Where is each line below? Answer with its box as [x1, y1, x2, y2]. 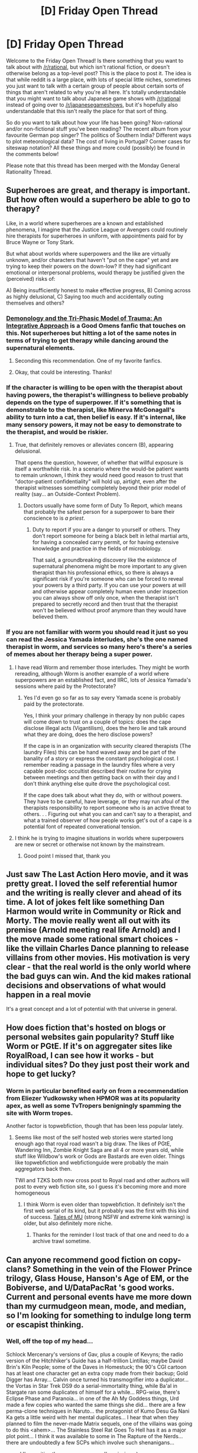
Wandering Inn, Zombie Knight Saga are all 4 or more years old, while [14, 1147, 184, 1154]
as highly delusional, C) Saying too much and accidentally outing [6, 293, 164, 300]
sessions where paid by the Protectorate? [14, 683, 116, 690]
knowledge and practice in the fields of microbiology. [32, 545, 163, 552]
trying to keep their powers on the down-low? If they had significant [6, 263, 171, 270]
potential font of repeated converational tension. [23, 822, 141, 830]
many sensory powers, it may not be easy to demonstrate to [6, 420, 182, 428]
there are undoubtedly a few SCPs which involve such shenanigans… [6, 1439, 174, 1446]
